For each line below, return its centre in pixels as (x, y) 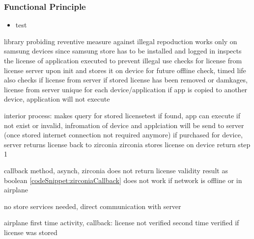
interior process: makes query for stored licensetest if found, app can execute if (122, 115)
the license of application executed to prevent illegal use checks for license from (123, 60)
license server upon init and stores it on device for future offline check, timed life (125, 70)
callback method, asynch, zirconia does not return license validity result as (116, 170)
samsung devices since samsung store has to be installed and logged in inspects (123, 51)
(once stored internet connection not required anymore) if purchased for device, (123, 135)
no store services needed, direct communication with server (93, 206)
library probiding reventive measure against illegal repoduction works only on (121, 41)
